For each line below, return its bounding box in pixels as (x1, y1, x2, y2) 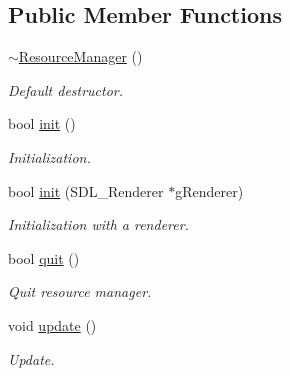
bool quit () (8, 247, 80, 268)
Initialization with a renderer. (8, 214, 189, 235)
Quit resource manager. (8, 281, 152, 302)
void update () (8, 314, 97, 335)
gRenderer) (175, 180, 244, 201)
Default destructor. (8, 79, 124, 100)
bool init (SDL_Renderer (8, 180, 164, 201)
